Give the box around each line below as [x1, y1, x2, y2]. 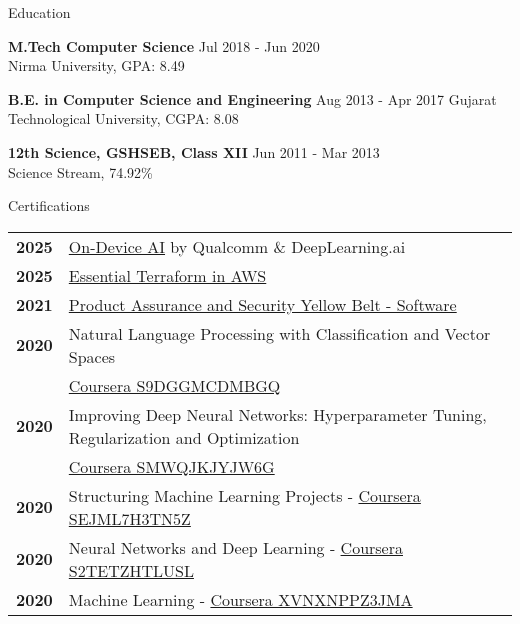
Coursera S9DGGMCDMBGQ [68, 373, 281, 397]
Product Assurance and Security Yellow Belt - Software [68, 292, 457, 316]
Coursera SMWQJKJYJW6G [68, 454, 275, 478]
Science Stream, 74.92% [8, 161, 153, 182]
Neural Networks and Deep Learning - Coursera [68, 535, 403, 559]
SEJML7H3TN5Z [68, 506, 191, 530]
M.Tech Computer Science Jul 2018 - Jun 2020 [8, 35, 320, 56]
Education [8, 2, 71, 22]
